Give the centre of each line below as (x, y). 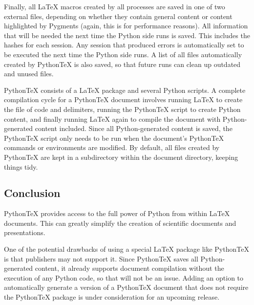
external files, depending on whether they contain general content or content (118, 16)
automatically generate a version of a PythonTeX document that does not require (126, 287)
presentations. (25, 232)
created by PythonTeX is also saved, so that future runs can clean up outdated (122, 64)
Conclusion (32, 193)
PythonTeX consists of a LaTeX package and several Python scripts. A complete (125, 90)
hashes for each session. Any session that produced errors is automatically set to (124, 45)
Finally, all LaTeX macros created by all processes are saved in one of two (115, 6)
